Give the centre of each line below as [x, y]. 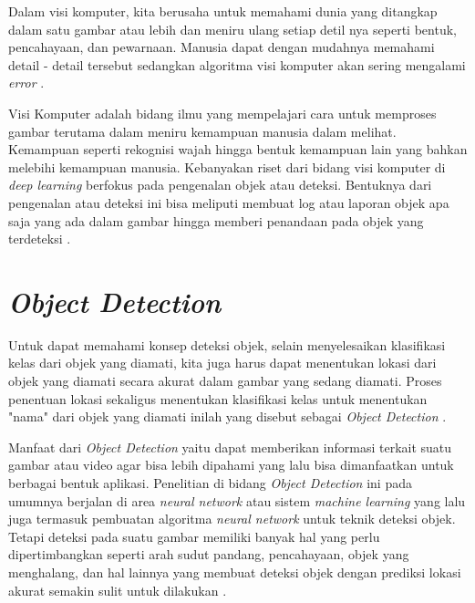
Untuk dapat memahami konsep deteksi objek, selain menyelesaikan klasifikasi [227, 344]
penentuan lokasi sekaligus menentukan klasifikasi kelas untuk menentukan [218, 398]
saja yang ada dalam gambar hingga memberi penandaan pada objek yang [216, 220]
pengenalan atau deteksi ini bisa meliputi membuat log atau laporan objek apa [229, 202]
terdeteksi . [40, 239]
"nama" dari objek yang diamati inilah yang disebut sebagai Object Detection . [227, 416]
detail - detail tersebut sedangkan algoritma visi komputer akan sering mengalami [237, 64]
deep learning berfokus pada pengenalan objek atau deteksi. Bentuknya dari [220, 185]
